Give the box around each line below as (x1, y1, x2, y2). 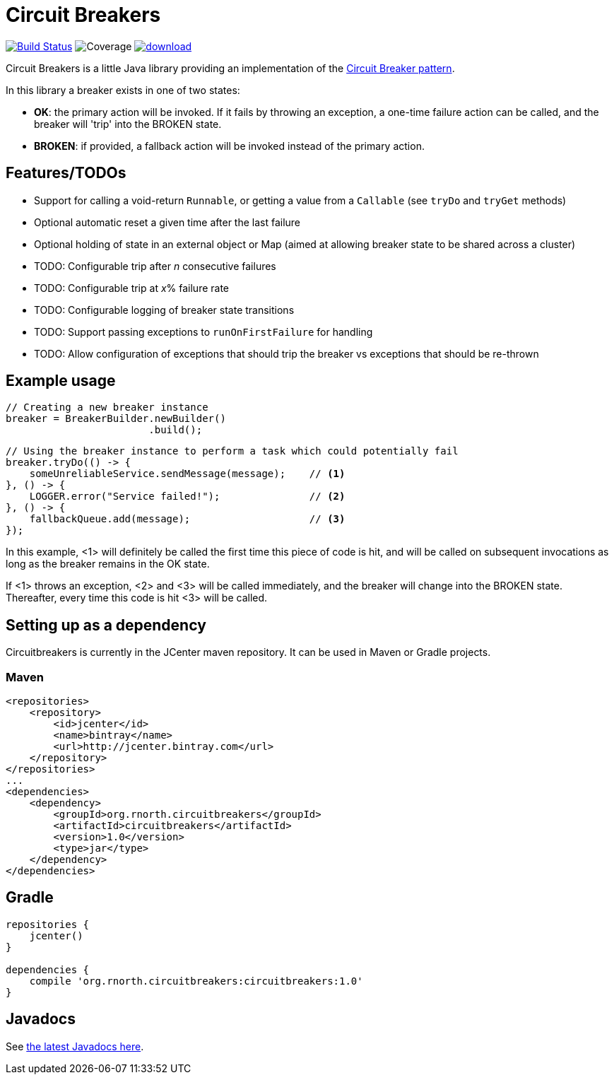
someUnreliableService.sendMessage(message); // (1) (29, 468, 346, 480)
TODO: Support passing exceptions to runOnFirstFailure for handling (34, 325, 373, 338)
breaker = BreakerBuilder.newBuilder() (6, 413, 226, 425)
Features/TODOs (6, 164, 126, 182)
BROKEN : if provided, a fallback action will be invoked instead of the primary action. (34, 139, 425, 152)
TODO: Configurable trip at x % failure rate (34, 281, 230, 294)
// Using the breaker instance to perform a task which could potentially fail (6, 445, 459, 457)
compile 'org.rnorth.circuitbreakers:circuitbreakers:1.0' (29, 975, 363, 987)
